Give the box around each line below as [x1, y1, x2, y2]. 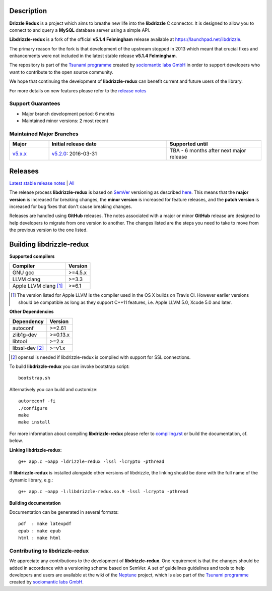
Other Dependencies [9, 308, 54, 315]
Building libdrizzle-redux [9, 240, 89, 248]
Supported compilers [9, 253, 55, 259]
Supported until [169, 140, 208, 147]
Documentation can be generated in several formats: [9, 509, 119, 515]
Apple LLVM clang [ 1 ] [12, 283, 63, 290]
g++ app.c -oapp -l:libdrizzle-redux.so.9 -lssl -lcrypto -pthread [18, 489, 188, 495]
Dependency [12, 318, 44, 325]
